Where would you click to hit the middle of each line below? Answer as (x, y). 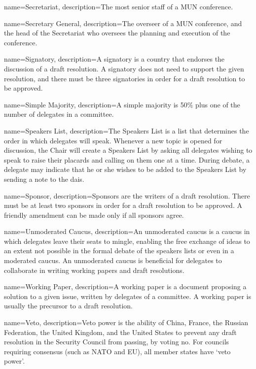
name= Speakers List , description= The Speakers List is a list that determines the (127, 130)
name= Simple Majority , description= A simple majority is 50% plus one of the (122, 104)
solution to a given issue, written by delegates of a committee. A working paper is (128, 296)
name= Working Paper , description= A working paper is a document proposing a (125, 286)
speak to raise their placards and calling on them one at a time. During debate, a (127, 159)
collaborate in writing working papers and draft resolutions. (94, 270)
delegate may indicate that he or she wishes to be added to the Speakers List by (125, 169)
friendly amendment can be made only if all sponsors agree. (94, 215)
